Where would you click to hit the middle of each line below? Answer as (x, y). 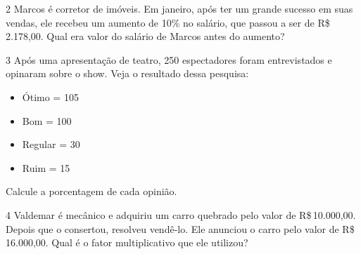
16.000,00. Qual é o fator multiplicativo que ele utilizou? (127, 242)
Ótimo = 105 (50, 96)
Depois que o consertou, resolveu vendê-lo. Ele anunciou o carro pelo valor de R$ (180, 228)
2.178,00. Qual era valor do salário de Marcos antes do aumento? (145, 36)
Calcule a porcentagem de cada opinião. (91, 191)
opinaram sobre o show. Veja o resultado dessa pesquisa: (127, 73)
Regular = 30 (51, 144)
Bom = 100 (47, 120)
